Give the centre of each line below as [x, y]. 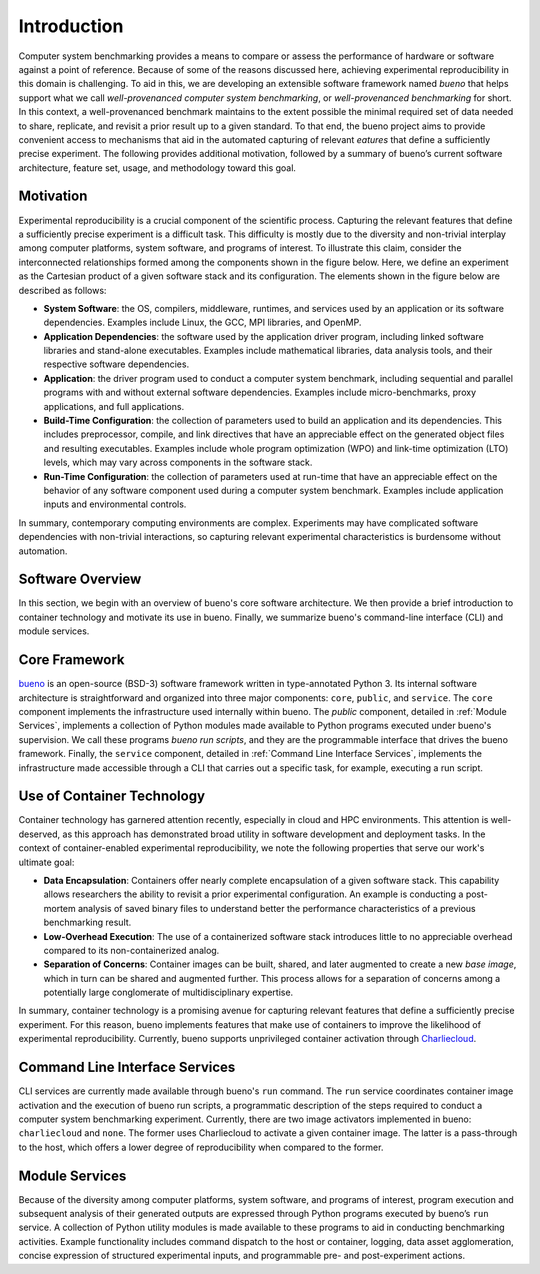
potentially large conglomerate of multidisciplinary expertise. [168, 992]
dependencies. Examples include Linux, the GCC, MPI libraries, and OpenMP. [202, 322]
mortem [60, 908]
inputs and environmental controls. [115, 504]
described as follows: [62, 290]
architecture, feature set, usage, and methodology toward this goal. [157, 167]
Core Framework [71, 660]
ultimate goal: [46, 862]
